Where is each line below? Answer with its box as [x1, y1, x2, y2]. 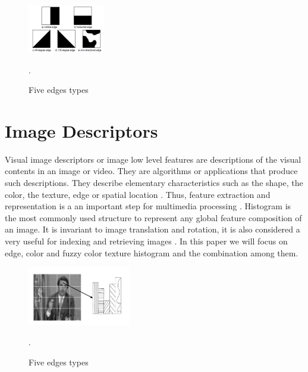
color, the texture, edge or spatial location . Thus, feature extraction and [5, 188, 271, 200]
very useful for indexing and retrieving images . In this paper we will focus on [5, 235, 288, 247]
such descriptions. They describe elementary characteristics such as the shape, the [5, 176, 303, 189]
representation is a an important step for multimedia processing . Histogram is [5, 200, 291, 212]
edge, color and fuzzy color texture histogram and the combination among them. [5, 246, 298, 259]
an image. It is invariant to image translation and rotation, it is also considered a [5, 223, 300, 235]
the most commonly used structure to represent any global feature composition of [5, 211, 302, 224]
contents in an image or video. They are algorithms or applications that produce [5, 165, 298, 177]
